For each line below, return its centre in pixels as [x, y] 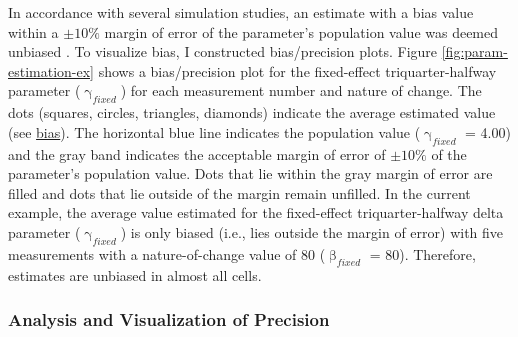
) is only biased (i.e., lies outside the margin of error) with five [312, 231]
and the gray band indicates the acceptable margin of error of [197, 153]
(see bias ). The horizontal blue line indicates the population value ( [214, 131]
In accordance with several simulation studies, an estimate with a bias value [241, 12]
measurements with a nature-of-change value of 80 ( [167, 253]
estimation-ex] [51, 70]
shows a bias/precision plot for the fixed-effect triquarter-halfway [297, 70]
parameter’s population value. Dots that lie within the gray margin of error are [250, 173]
